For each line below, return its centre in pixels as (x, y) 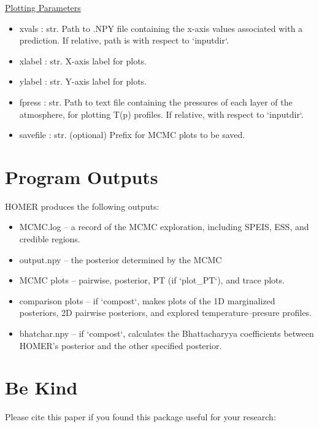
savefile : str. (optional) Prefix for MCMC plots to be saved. (132, 135)
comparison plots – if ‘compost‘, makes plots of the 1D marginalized (147, 300)
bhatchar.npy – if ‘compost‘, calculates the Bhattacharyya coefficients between (167, 333)
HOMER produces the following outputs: (82, 206)
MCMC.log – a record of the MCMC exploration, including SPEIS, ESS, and (164, 227)
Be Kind (41, 387)
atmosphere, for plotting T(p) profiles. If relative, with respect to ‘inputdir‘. (161, 114)
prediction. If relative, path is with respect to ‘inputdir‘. (124, 40)
